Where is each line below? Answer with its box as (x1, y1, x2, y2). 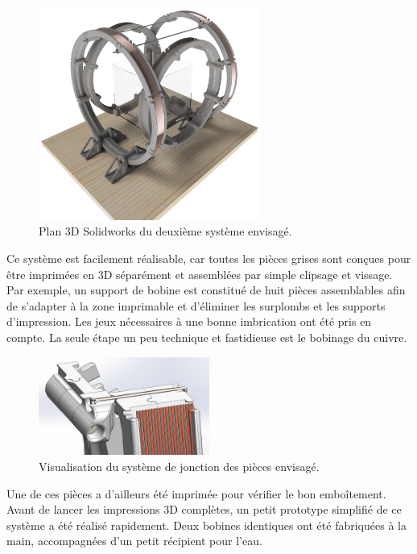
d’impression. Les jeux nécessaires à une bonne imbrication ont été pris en (6, 313, 372, 330)
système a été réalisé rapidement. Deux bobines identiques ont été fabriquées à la (6, 516, 407, 533)
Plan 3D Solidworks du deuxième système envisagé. (39, 223, 292, 240)
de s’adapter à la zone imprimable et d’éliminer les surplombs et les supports (6, 297, 386, 314)
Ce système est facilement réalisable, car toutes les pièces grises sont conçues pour (6, 250, 411, 267)
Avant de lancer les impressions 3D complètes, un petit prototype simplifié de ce (6, 501, 402, 518)
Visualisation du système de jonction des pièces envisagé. (39, 457, 320, 474)
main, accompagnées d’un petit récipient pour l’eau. (6, 532, 262, 549)
